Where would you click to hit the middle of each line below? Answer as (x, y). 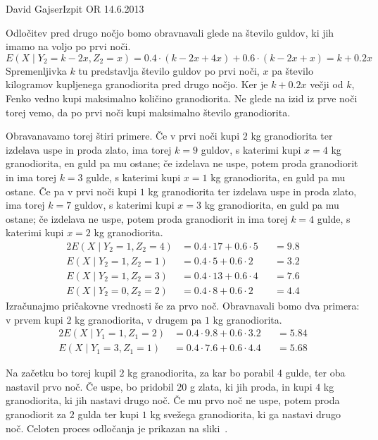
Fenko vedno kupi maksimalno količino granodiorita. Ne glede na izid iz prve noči (182, 98)
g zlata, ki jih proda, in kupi (251, 386)
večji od (327, 84)
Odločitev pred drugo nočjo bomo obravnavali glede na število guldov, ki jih (170, 32)
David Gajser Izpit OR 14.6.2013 (75, 8)
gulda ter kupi (108, 414)
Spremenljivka (36, 70)
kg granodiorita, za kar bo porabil (201, 373)
